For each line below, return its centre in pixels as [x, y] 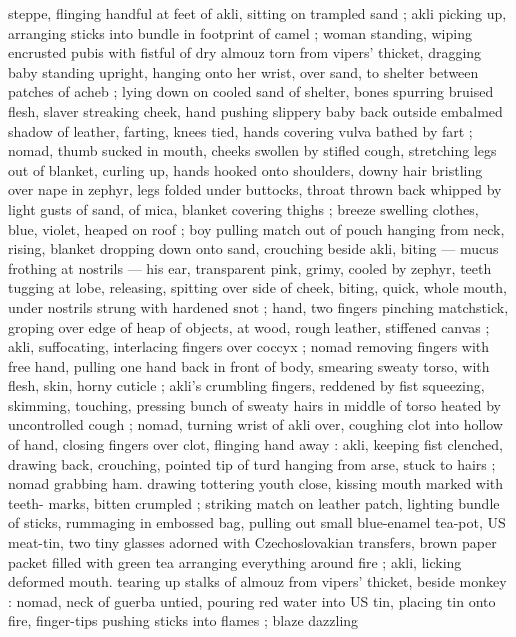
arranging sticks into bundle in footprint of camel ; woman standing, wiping [240, 32]
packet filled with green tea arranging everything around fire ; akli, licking [235, 561]
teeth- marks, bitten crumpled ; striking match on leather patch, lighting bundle [254, 502]
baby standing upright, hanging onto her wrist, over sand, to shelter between [243, 71]
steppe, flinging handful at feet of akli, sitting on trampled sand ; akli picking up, [257, 13]
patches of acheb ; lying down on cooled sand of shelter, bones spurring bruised [251, 91]
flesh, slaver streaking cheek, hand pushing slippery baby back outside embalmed [255, 110]
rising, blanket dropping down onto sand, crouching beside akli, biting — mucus [253, 248]
